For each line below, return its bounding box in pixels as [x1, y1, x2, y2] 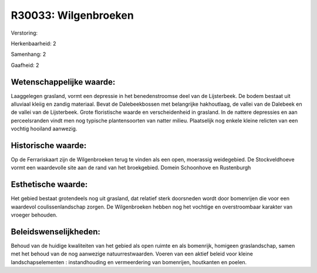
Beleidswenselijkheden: [11, 227, 101, 237]
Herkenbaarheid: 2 [11, 40, 56, 47]
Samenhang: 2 [11, 50, 46, 58]
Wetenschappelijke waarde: [11, 77, 116, 87]
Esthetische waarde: [11, 180, 88, 190]
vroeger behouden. [11, 211, 58, 218]
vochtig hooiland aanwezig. [11, 125, 77, 132]
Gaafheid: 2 [11, 62, 39, 69]
